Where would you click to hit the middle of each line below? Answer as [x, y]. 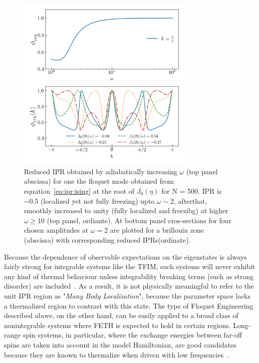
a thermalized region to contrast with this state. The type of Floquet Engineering [129, 305]
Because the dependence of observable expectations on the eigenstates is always [126, 256]
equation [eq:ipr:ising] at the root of [79, 191]
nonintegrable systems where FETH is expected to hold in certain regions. [118, 325]
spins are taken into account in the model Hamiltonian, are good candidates [120, 344]
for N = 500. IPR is [191, 191]
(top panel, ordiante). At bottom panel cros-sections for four [139, 220]
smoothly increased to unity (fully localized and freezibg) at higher [126, 210]
